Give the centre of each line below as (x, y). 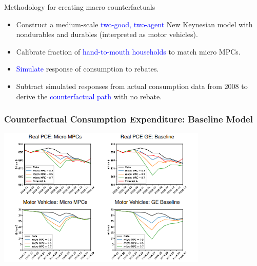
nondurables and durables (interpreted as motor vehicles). (107, 34)
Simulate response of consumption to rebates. (87, 69)
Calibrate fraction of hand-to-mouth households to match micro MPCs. (128, 51)
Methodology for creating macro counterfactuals (80, 7)
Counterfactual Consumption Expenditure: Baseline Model (128, 119)
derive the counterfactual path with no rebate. (89, 96)
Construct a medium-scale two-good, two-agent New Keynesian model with (134, 24)
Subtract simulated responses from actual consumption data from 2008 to (132, 86)
